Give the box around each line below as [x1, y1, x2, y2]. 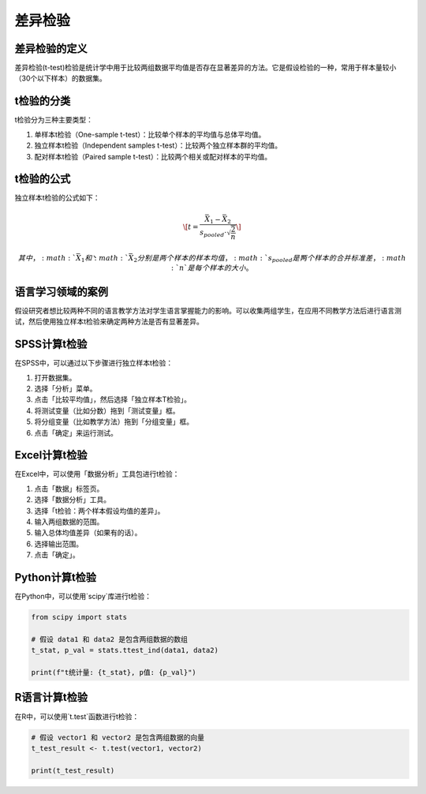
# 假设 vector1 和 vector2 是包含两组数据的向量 [31, 732, 205, 742]
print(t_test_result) [31, 766, 115, 775]
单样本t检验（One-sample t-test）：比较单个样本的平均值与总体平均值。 [34, 129, 266, 139]
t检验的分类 [14, 95, 71, 108]
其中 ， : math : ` [17, 253, 77, 263]
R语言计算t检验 [14, 691, 88, 704]
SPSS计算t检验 [14, 338, 88, 351]
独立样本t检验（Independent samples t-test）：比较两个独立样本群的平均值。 [34, 140, 282, 150]
